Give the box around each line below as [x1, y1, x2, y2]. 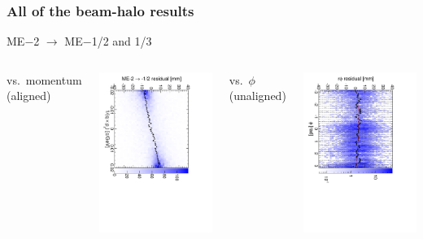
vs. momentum [7, 71, 82, 88]
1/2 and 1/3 [91, 33, 152, 50]
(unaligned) [229, 87, 286, 104]
